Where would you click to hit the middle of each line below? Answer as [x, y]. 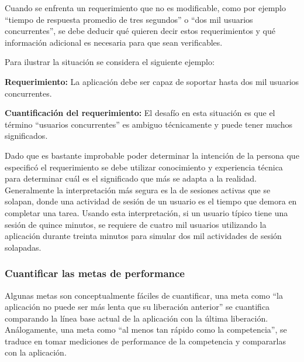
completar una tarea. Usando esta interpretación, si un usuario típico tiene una [146, 212]
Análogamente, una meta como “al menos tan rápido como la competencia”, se [146, 329]
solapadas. [23, 247]
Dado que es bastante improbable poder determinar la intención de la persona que [152, 155]
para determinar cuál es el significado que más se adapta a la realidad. [131, 178]
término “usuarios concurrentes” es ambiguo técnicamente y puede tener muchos [149, 124]
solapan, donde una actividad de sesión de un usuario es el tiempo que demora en [151, 201]
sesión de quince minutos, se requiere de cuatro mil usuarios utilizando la [136, 224]
